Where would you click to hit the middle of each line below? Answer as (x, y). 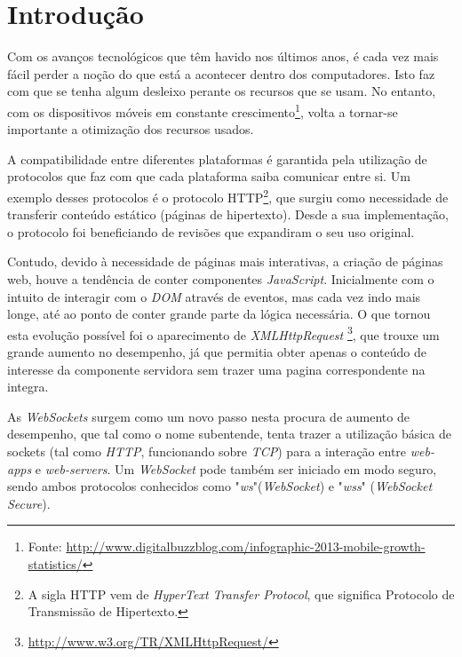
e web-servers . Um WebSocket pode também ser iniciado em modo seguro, (236, 468)
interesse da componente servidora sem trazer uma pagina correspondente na (216, 369)
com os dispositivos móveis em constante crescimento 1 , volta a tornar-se (203, 110)
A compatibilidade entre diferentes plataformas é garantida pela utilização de (217, 158)
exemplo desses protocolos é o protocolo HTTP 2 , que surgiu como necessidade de (228, 195)
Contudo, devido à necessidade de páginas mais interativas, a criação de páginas (225, 261)
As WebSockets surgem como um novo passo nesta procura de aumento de (208, 416)
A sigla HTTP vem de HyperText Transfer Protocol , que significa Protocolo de (241, 594)
